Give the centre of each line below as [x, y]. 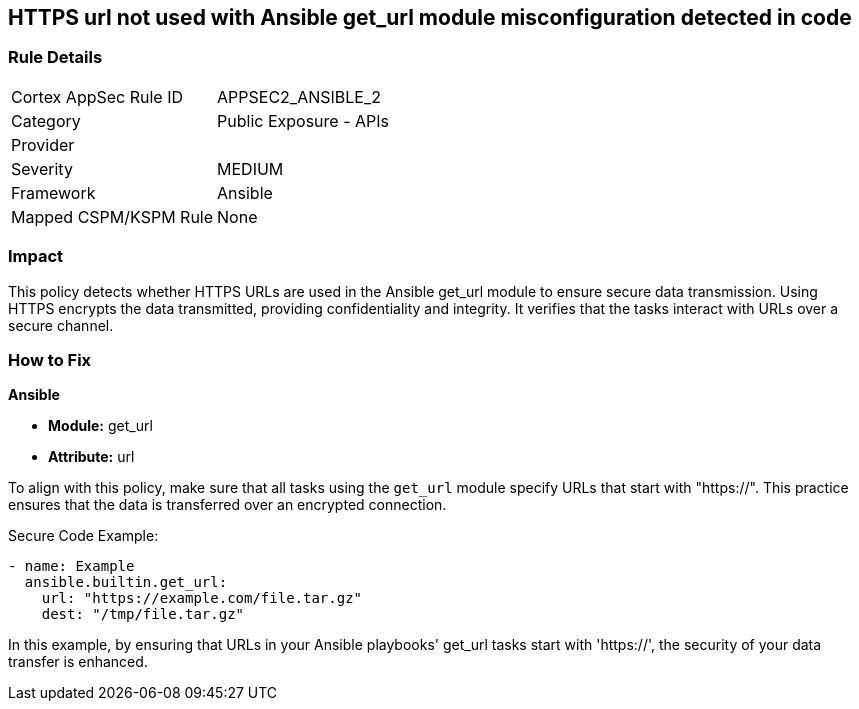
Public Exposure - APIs [303, 120]
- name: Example [71, 566]
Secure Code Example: [83, 536]
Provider [43, 144]
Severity [42, 168]
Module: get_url [100, 426]
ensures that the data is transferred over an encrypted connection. [227, 505]
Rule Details [55, 57]
